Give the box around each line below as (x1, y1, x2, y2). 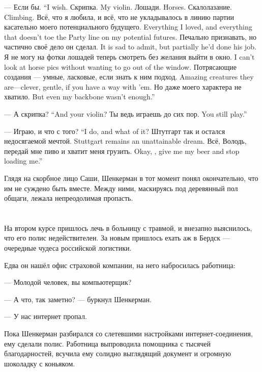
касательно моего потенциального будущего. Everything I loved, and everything (4, 21, 252, 32)
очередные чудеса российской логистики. (4, 243, 132, 253)
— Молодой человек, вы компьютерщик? (4, 277, 132, 287)
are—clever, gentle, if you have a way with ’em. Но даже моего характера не (4, 81, 242, 92)
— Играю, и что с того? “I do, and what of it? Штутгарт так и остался (4, 125, 225, 136)
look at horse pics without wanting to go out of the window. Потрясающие (4, 61, 237, 72)
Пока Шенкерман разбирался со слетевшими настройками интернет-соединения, (4, 328, 253, 339)
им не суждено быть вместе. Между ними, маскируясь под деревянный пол (4, 182, 238, 193)
